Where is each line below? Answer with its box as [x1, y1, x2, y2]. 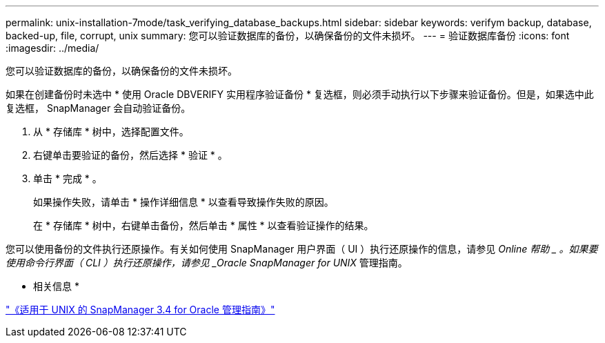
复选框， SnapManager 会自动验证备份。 [6, 102, 191, 114]
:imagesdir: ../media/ [6, 42, 99, 54]
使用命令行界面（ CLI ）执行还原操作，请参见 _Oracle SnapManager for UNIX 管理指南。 [6, 257, 408, 268]
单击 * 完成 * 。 [33, 173, 102, 184]
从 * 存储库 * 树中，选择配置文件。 [33, 126, 189, 137]
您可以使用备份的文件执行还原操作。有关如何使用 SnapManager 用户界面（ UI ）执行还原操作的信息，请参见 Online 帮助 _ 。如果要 [6, 243, 598, 255]
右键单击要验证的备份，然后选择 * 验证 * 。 [33, 149, 228, 161]
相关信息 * [33, 280, 79, 292]
